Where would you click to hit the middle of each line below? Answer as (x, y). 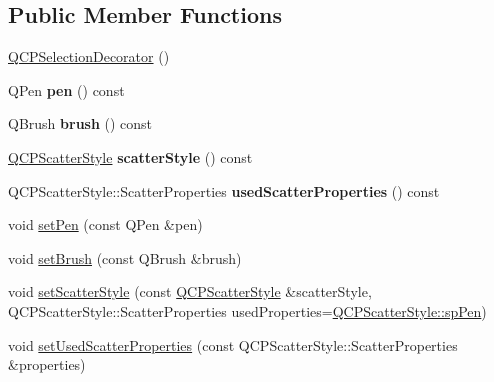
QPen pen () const (66, 89)
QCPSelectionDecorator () (89, 56)
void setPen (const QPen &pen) (105, 224)
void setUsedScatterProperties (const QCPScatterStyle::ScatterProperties (233, 344)
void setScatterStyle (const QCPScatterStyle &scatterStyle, (190, 291)
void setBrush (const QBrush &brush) (125, 257)
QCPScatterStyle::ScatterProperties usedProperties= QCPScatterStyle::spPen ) (247, 310)
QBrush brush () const (80, 123)
